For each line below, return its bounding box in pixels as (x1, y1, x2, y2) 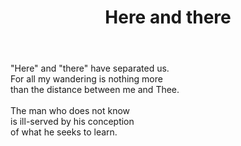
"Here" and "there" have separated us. (10, 62, 170, 75)
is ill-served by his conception (10, 116, 135, 128)
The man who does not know (10, 105, 131, 117)
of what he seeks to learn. (10, 126, 118, 138)
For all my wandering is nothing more (10, 73, 163, 85)
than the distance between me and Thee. (10, 84, 180, 96)
